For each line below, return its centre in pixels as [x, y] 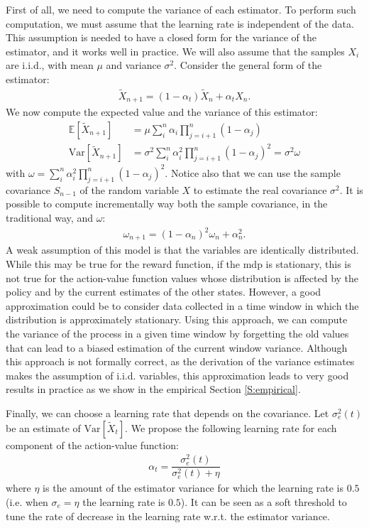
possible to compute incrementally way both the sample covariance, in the [167, 204]
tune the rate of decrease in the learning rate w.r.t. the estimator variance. [168, 516]
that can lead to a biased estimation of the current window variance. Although [177, 347]
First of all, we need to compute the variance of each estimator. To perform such [181, 9]
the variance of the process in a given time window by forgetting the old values [177, 334]
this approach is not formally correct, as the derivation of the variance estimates [180, 361]
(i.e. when [27, 501]
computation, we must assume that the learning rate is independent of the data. [180, 23]
